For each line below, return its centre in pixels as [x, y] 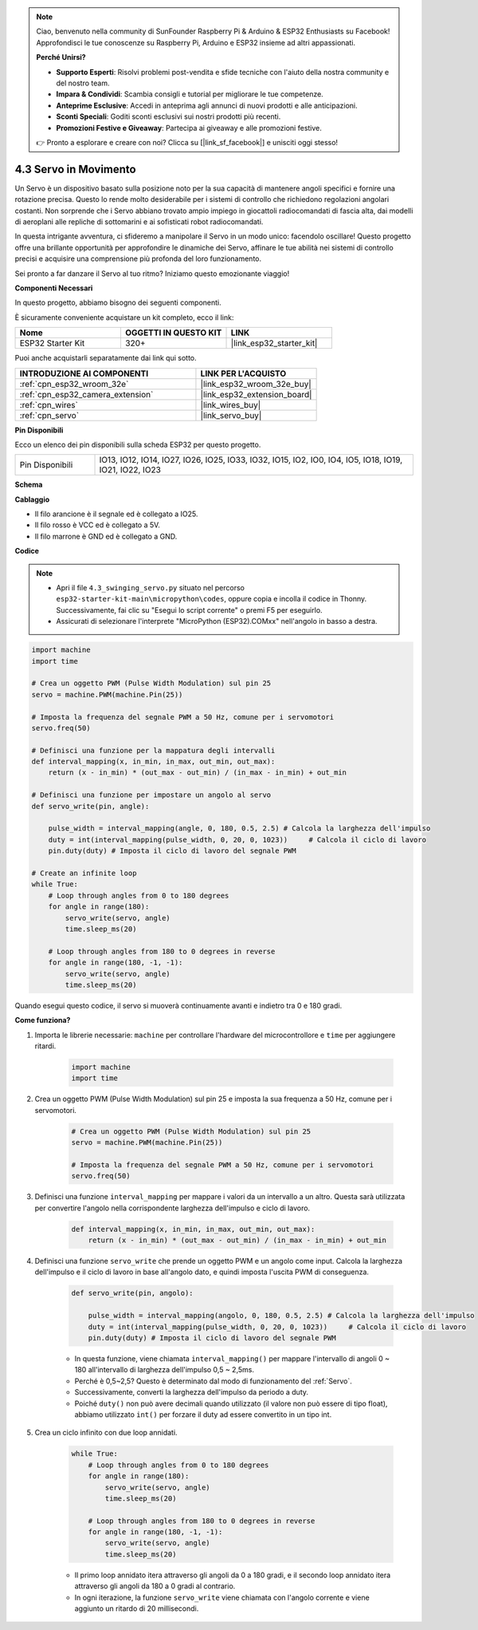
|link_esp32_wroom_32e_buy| [256, 384]
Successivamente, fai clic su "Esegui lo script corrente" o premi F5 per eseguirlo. [189, 610]
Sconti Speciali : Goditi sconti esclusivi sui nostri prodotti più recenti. [168, 116]
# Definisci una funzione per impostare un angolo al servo [151, 795]
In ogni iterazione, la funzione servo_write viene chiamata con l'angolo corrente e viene [222, 1597]
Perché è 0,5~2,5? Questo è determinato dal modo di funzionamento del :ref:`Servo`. [213, 1381]
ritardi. [45, 1046]
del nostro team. [83, 83]
